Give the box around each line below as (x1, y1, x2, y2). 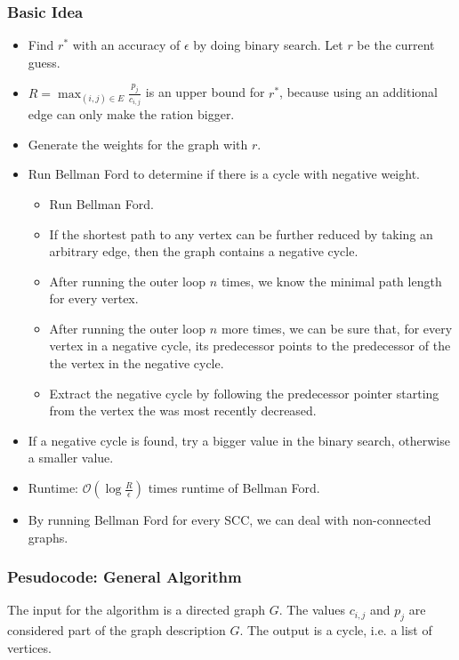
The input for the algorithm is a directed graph (7, 600, 265, 619)
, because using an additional (279, 83, 439, 101)
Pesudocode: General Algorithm (7, 566, 242, 588)
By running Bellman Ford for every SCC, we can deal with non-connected (28, 511, 431, 529)
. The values (278, 600, 346, 619)
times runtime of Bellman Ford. (148, 479, 320, 497)
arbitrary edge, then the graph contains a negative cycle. (49, 242, 358, 261)
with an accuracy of (72, 36, 181, 54)
